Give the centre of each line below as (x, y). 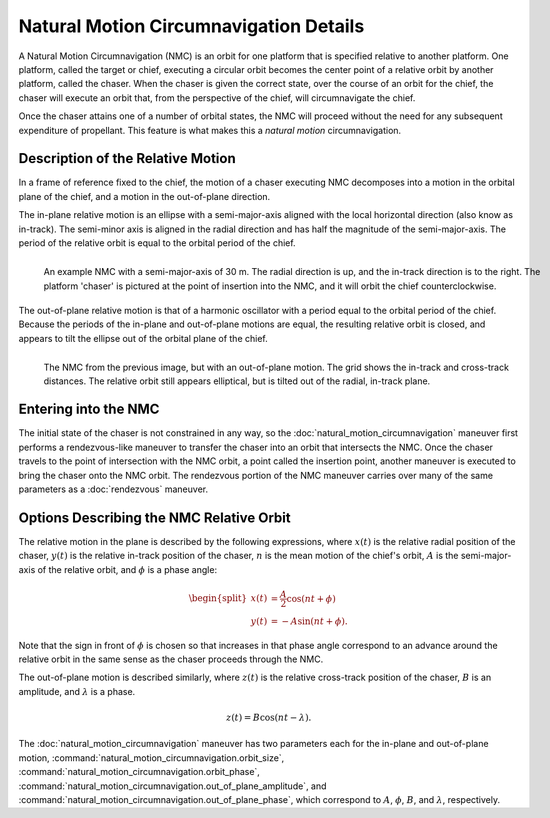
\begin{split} (218, 598)
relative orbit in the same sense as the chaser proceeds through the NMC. (171, 659)
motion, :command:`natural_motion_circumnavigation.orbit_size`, (151, 757)
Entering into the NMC (89, 409)
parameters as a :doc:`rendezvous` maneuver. (113, 489)
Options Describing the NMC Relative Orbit (154, 517)
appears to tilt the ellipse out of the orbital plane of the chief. (143, 338)
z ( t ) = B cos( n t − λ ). (268, 717)
